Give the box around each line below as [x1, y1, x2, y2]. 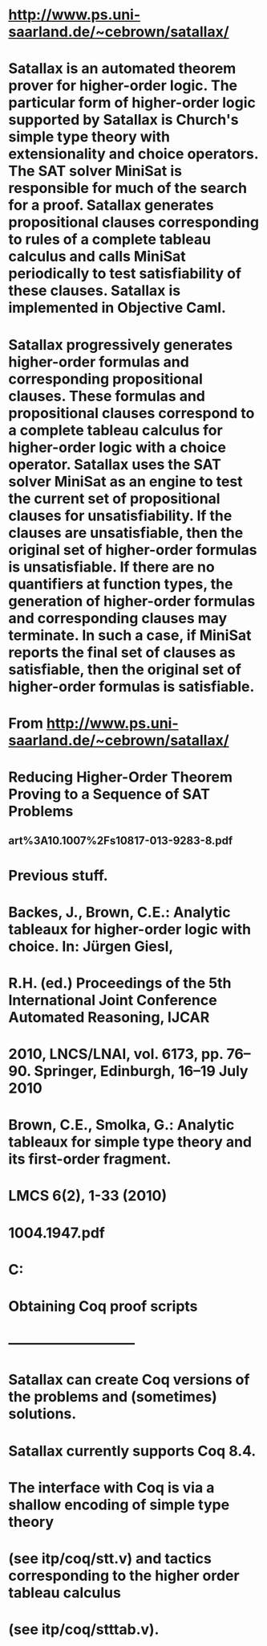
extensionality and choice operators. [8, 145, 259, 163]
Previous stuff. [8, 866, 108, 885]
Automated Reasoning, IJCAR [8, 1008, 210, 1026]
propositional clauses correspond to [8, 404, 255, 422]
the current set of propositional [8, 489, 220, 507]
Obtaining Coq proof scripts [8, 1297, 198, 1316]
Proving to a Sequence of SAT [8, 785, 211, 803]
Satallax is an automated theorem [8, 60, 237, 78]
